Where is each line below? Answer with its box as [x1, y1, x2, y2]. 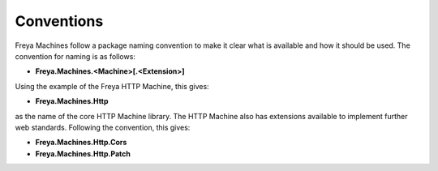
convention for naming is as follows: [15, 51, 135, 61]
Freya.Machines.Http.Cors [35, 138, 127, 147]
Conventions [15, 12, 104, 30]
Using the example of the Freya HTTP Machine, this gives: [15, 81, 210, 91]
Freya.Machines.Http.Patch [35, 148, 131, 158]
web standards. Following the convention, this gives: [15, 122, 191, 132]
